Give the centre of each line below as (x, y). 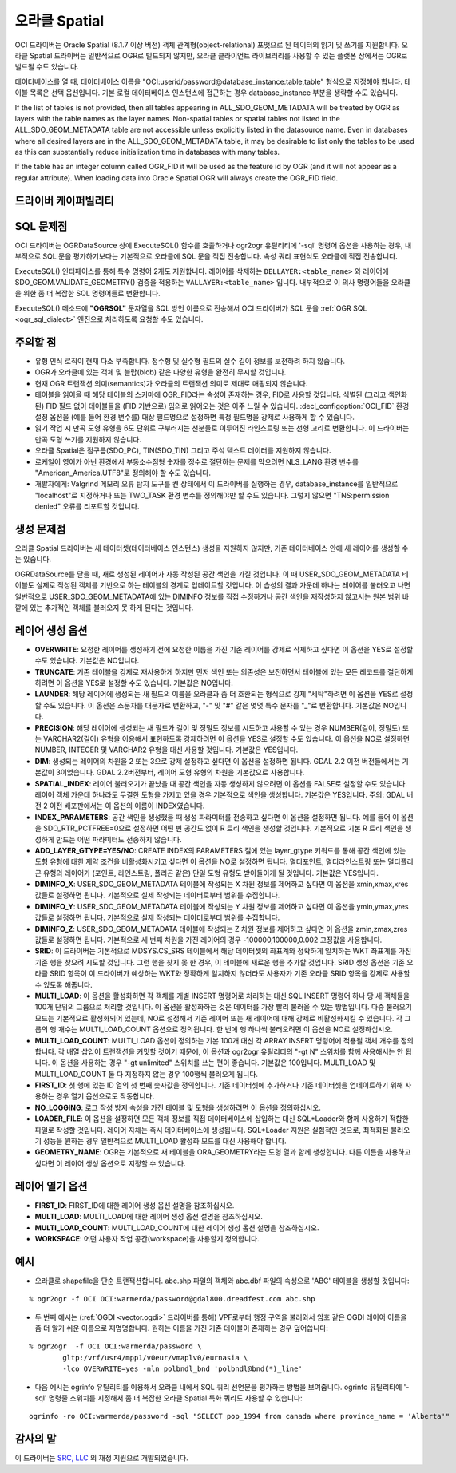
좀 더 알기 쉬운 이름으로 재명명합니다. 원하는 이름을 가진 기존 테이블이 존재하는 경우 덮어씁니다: (182, 1328)
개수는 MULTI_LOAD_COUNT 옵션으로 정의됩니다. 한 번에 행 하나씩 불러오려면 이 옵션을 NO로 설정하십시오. (225, 1029)
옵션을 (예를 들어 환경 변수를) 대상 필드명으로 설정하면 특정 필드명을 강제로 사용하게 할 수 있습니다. (202, 417)
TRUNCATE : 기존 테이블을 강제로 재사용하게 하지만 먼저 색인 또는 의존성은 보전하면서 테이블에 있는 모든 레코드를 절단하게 (224, 671)
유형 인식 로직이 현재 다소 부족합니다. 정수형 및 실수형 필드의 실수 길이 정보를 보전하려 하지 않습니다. (190, 361)
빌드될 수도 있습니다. (47, 67)
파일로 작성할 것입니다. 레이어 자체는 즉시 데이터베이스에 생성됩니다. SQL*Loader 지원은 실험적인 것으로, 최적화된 (212, 1130)
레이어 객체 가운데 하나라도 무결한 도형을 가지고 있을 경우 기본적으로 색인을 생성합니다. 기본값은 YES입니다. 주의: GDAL (220, 794)
